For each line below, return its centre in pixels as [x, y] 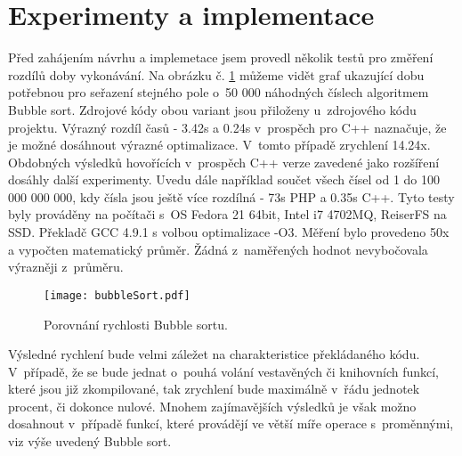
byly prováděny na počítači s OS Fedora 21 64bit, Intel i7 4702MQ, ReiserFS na [227, 214]
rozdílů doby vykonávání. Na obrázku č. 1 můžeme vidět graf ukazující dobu [216, 74]
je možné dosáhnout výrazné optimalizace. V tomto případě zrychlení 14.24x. [219, 145]
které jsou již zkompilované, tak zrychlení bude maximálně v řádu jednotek [214, 389]
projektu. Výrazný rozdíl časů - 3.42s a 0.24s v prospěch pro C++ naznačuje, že [227, 127]
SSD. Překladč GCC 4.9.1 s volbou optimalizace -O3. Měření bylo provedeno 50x [229, 232]
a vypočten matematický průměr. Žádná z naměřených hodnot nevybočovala [218, 249]
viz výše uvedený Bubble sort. [90, 441]
